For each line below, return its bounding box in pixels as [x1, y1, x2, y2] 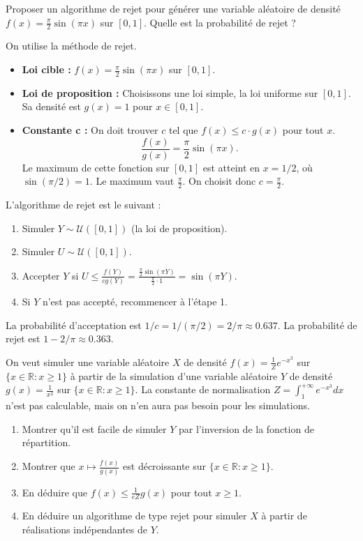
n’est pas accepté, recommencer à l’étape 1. [42, 294, 228, 309]
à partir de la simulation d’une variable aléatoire [70, 368, 278, 383]
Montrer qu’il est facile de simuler [22, 421, 167, 436]
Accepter [22, 268, 60, 282]
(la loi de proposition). [131, 220, 228, 235]
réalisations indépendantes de [22, 521, 147, 536]
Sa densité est [22, 99, 81, 114]
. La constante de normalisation [135, 382, 271, 397]
